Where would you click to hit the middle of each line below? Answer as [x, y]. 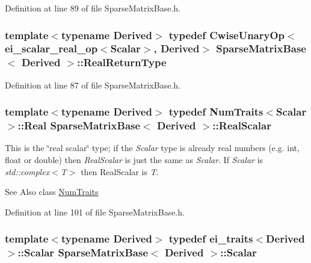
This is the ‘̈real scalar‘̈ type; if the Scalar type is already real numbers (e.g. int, [152, 148]
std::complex [27, 171]
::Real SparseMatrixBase [79, 125]
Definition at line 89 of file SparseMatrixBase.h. [93, 8]
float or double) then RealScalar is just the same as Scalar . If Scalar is [134, 159]
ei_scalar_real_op [51, 48]
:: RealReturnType [122, 62]
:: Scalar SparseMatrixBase [83, 252]
